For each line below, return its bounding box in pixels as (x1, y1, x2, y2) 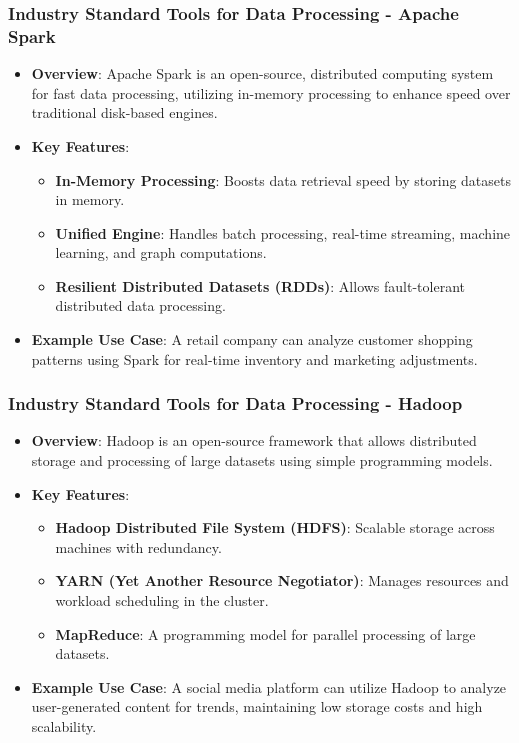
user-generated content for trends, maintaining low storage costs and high (31, 696, 483, 717)
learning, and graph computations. (55, 242, 267, 263)
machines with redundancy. (55, 536, 222, 557)
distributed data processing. (55, 295, 226, 316)
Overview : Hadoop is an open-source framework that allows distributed (31, 430, 477, 451)
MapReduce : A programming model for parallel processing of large (55, 623, 476, 644)
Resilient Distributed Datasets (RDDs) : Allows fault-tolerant (55, 275, 465, 296)
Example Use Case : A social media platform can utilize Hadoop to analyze (31, 676, 507, 697)
